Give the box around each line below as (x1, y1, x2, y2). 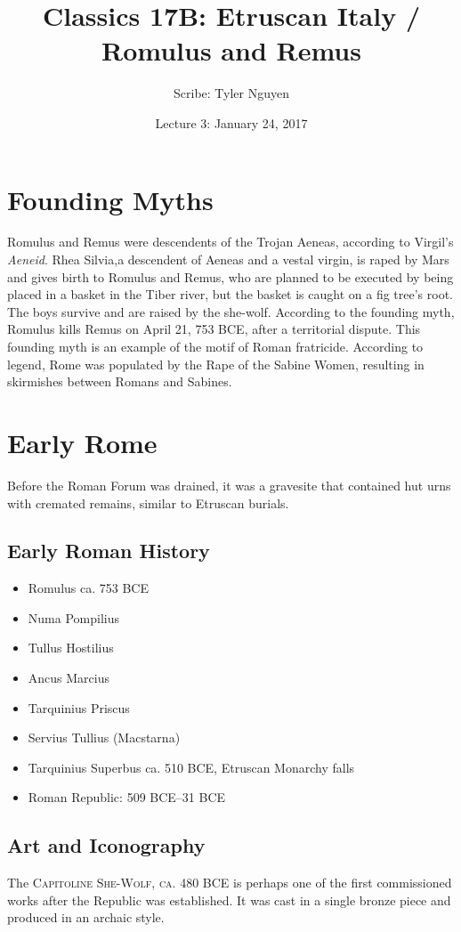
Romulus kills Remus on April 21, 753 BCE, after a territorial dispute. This (7, 320, 421, 338)
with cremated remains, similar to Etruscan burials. (7, 493, 289, 512)
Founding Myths (7, 181, 214, 217)
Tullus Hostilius (28, 638, 114, 657)
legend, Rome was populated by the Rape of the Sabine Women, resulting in (7, 354, 425, 373)
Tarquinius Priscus (28, 698, 130, 717)
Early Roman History (7, 537, 210, 564)
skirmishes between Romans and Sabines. (7, 372, 232, 391)
